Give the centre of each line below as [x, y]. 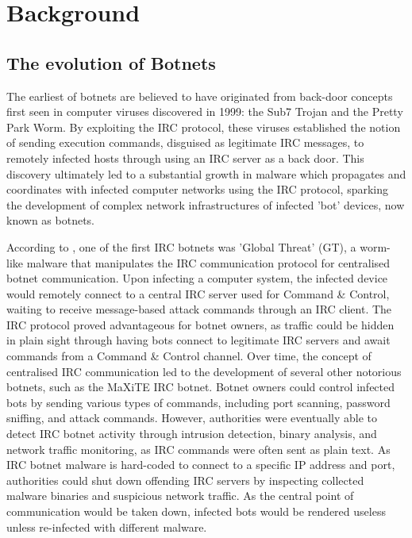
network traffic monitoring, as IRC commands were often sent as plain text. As [198, 449]
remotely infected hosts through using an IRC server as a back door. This [185, 158]
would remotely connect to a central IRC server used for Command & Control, [198, 293]
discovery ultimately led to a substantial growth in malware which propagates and [206, 173]
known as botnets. [50, 220]
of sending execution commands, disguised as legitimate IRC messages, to [185, 142]
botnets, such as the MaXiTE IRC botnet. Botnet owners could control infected [201, 387]
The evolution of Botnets [111, 62]
